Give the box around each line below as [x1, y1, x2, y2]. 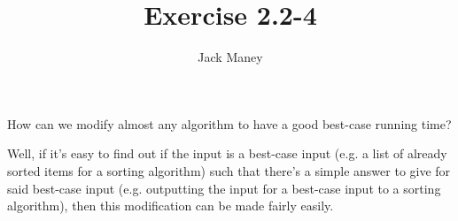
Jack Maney [198, 48, 263, 66]
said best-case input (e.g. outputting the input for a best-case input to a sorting [7, 179, 441, 197]
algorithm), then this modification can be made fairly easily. [7, 196, 334, 215]
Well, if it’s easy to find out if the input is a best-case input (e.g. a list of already [7, 144, 447, 163]
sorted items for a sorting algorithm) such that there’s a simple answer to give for [7, 161, 451, 179]
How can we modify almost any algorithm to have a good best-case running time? [7, 114, 452, 133]
